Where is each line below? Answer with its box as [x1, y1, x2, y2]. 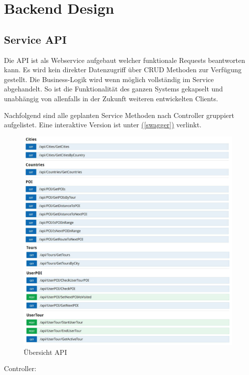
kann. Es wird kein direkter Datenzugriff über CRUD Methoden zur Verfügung [4, 64, 242, 75]
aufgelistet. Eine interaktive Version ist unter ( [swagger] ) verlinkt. [4, 119, 202, 130]
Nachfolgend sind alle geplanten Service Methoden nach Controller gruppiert [4, 110, 234, 120]
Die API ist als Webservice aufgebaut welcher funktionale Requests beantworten [4, 55, 246, 65]
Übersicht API [24, 346, 67, 357]
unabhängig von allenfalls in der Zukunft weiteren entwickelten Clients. [4, 93, 218, 103]
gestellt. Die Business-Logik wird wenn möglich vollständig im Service [4, 74, 214, 84]
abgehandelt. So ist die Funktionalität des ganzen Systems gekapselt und [4, 84, 223, 94]
